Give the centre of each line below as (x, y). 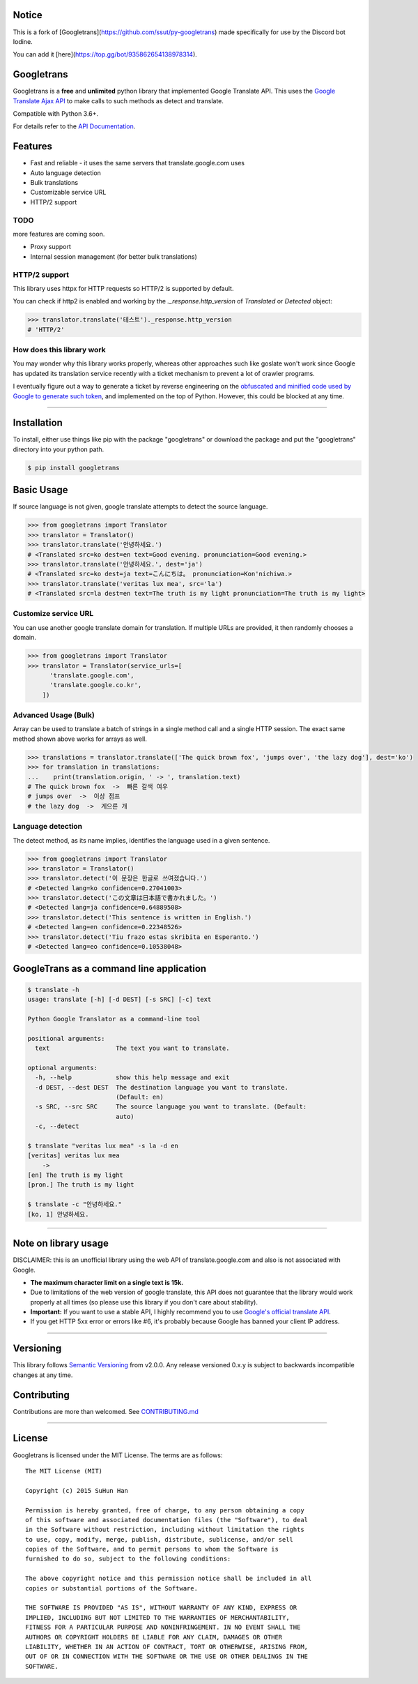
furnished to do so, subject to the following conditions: (128, 1559)
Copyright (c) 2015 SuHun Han (77, 1490)
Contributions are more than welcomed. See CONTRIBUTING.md (106, 1411)
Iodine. (23, 41)
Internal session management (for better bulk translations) (114, 256)
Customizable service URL (68, 193)
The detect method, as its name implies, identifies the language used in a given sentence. (141, 840)
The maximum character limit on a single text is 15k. (107, 1282)
